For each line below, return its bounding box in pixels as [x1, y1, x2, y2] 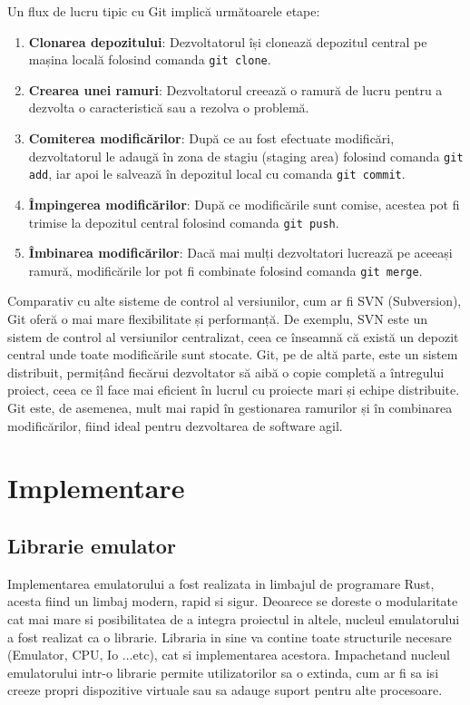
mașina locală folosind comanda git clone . [28, 50, 271, 69]
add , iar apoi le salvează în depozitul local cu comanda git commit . [28, 164, 406, 183]
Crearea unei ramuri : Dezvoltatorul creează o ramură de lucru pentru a [28, 80, 443, 99]
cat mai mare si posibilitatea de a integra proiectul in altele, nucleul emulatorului [7, 609, 460, 628]
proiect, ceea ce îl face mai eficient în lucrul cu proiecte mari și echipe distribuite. [7, 380, 460, 399]
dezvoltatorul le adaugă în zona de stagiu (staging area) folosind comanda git [28, 146, 464, 165]
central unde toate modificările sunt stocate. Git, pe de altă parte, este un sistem [7, 345, 458, 364]
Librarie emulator [7, 531, 176, 559]
